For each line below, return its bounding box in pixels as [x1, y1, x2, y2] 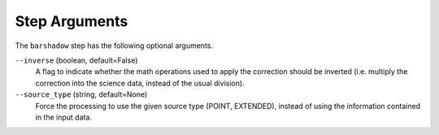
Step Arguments [15, 12, 128, 30]
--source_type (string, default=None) [15, 89, 148, 99]
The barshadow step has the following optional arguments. [15, 41, 213, 50]
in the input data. [35, 112, 93, 122]
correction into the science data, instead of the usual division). [35, 78, 245, 88]
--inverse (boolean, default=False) [15, 55, 138, 65]
